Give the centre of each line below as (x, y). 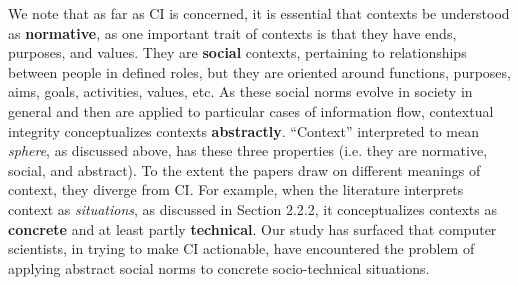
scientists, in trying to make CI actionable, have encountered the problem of (241, 248)
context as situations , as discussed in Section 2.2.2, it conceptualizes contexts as (252, 208)
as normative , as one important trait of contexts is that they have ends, (232, 32)
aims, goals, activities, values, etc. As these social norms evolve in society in (240, 91)
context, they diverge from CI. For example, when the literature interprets (236, 189)
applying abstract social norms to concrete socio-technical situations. (219, 267)
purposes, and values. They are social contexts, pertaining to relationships (237, 52)
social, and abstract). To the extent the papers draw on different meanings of (244, 169)
